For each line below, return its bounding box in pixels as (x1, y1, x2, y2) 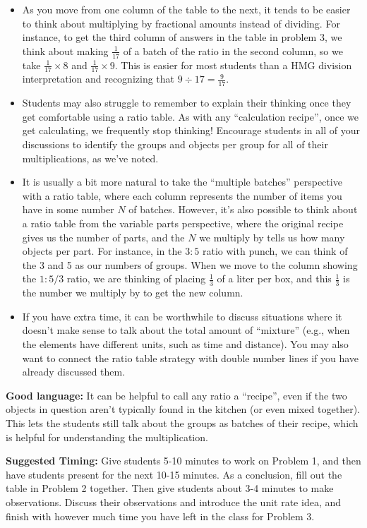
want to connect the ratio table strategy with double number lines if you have (22, 350, 359, 365)
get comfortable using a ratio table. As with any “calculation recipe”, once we (22, 109, 359, 124)
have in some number (22, 202, 114, 217)
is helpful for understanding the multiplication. (6, 429, 208, 444)
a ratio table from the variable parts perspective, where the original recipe (22, 216, 344, 231)
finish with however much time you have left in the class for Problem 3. (6, 508, 315, 523)
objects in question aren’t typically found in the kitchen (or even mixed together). (6, 402, 360, 416)
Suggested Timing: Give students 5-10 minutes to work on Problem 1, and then (6, 453, 361, 468)
